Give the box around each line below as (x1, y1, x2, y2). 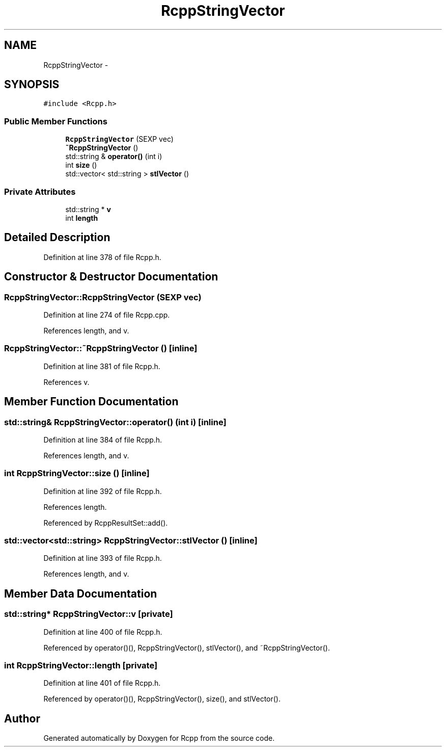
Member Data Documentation (4, 587, 157, 600)
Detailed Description (4, 231, 110, 244)
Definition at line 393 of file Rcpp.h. (43, 554, 162, 563)
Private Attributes (4, 186, 76, 197)
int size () (65, 161, 97, 170)
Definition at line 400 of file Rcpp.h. (43, 627, 162, 636)
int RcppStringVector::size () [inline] (4, 468, 150, 479)
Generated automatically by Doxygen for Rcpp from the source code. (43, 734, 275, 743)
